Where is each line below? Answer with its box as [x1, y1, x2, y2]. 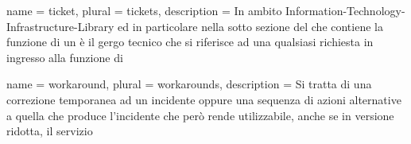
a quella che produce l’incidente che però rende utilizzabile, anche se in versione [6, 107, 394, 123]
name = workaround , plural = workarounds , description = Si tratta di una [6, 76, 372, 92]
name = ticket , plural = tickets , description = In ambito [6, 2, 282, 18]
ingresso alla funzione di [6, 49, 123, 65]
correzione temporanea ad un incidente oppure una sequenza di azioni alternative [6, 91, 401, 107]
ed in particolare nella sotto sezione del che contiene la [118, 18, 383, 34]
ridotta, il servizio [6, 123, 93, 139]
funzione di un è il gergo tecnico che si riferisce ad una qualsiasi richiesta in [6, 33, 374, 50]
